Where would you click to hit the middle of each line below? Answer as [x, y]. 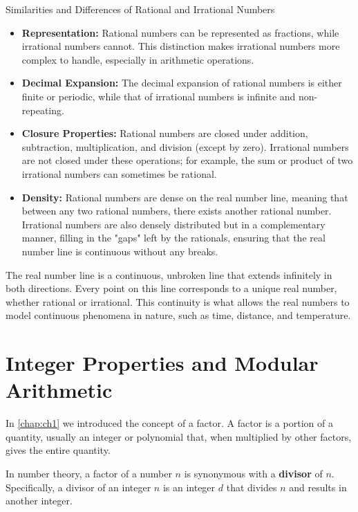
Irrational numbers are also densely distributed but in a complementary [173, 224]
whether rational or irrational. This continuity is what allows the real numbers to [178, 301]
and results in [318, 487]
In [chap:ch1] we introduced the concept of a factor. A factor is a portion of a [169, 423]
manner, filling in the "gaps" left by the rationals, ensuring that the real [173, 238]
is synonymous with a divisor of [253, 473]
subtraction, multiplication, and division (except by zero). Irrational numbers [185, 146]
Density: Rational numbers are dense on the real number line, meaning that [185, 197]
